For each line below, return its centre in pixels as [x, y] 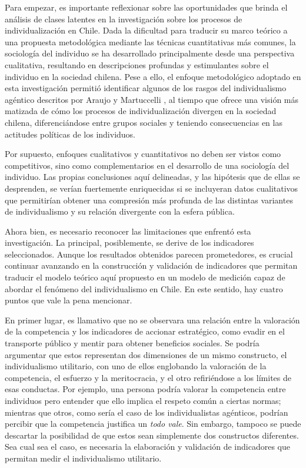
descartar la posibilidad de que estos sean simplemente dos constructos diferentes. [152, 435]
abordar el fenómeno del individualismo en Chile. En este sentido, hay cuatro [144, 288]
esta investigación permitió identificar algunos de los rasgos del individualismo [146, 88]
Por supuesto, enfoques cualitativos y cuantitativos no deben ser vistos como [143, 154]
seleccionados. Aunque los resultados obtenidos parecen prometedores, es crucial [149, 254]
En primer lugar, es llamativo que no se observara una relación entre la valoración [152, 320]
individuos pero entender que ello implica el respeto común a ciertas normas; [143, 400]
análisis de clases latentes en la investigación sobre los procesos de [124, 19]
